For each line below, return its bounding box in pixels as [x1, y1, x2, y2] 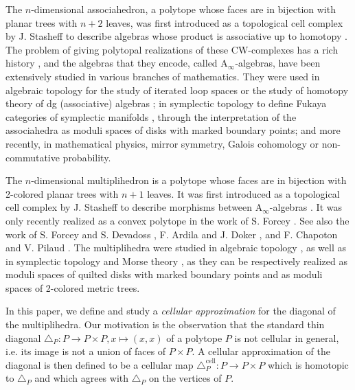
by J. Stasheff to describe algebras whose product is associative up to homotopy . [5, 29, 347, 43]
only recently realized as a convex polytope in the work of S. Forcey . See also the [5, 213, 350, 227]
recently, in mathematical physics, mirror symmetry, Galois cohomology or [5, 136, 319, 150]
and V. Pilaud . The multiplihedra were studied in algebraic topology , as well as [5, 240, 347, 255]
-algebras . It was [269, 200, 343, 214]
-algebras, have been [235, 56, 321, 70]
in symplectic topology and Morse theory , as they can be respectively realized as [5, 253, 347, 268]
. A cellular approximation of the [192, 344, 330, 358]
